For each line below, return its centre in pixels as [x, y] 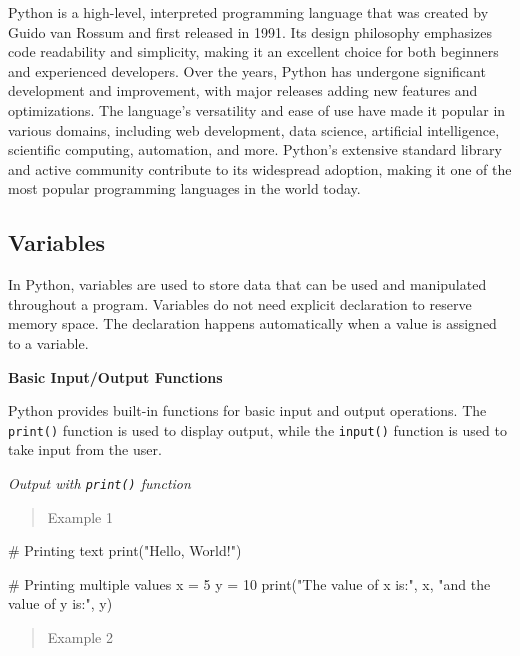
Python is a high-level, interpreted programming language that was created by [248, 12]
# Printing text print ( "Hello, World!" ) [125, 550]
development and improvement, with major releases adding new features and [243, 90]
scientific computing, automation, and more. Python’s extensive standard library [255, 149]
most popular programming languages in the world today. [184, 188]
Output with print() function [99, 482]
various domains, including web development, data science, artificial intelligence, [254, 129]
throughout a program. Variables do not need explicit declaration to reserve [240, 303]
